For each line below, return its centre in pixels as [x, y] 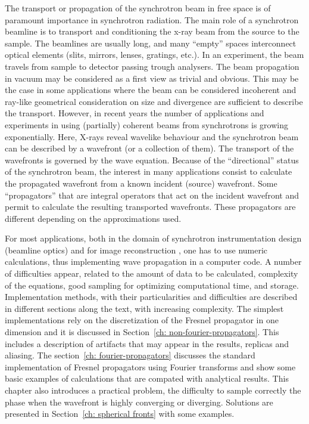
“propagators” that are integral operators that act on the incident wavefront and [152, 195]
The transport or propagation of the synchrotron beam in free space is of [138, 8]
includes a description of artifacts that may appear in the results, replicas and [147, 343]
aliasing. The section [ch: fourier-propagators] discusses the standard [130, 355]
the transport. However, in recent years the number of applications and [135, 113]
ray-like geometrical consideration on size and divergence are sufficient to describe [154, 101]
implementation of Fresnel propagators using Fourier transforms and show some [150, 366]
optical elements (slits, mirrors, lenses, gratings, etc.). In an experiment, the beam [154, 55]
